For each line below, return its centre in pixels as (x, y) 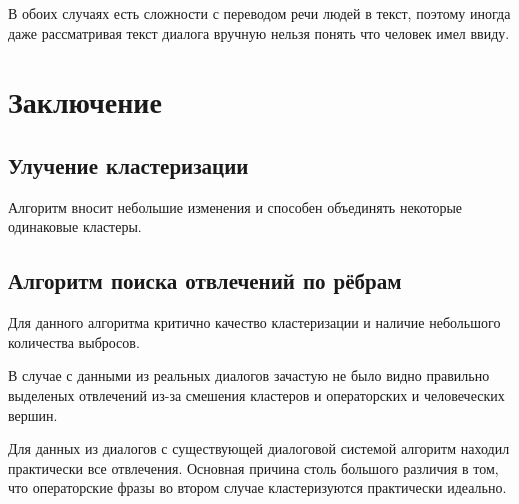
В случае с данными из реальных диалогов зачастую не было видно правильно (249, 375)
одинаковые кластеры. (75, 226)
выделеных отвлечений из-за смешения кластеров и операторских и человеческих (256, 394)
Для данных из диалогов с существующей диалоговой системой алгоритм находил (259, 448)
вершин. (33, 414)
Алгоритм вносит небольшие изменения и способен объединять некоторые (235, 206)
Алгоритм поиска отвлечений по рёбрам (205, 280)
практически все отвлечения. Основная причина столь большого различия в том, (253, 467)
